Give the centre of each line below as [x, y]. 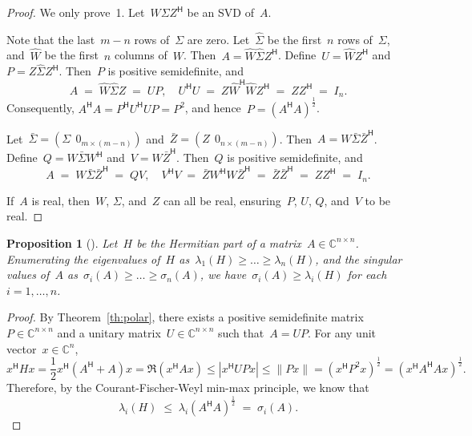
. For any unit [342, 332]
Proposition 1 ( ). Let [62, 242]
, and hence [213, 108]
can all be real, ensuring [222, 200]
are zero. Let [218, 39]
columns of [141, 55]
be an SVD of [220, 12]
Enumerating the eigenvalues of [83, 258]
